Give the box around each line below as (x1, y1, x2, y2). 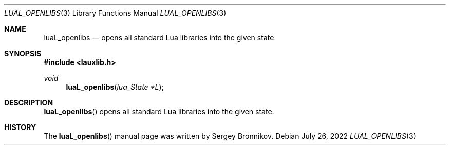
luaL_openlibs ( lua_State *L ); (66, 82, 164, 91)
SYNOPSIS (4, 49, 42, 58)
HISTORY (4, 123, 36, 132)
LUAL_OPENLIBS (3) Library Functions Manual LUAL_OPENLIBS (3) (4, 9, 227, 17)
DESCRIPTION (4, 98, 53, 107)
